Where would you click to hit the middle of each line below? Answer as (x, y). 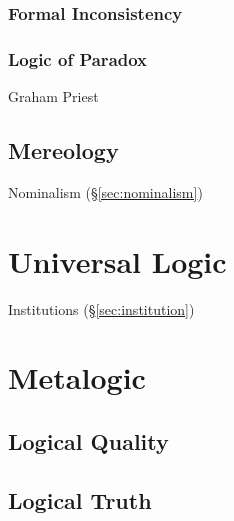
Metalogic (77, 377)
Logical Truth (80, 499)
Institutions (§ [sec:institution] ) (101, 308)
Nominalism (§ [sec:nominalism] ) (105, 191)
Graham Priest (53, 96)
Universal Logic (117, 260)
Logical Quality (88, 440)
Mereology (63, 150)
